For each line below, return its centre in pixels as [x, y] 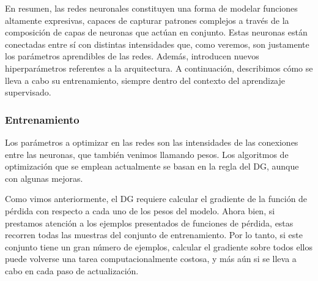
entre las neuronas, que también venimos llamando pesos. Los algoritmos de [147, 154]
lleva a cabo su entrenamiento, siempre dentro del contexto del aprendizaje [145, 80]
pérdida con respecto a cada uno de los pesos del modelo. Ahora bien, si [140, 210]
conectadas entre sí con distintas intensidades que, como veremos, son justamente [157, 44]
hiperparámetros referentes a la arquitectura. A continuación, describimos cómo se [159, 68]
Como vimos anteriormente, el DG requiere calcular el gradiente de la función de [156, 199]
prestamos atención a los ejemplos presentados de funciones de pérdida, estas [149, 223]
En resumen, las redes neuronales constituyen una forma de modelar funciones [151, 8]
